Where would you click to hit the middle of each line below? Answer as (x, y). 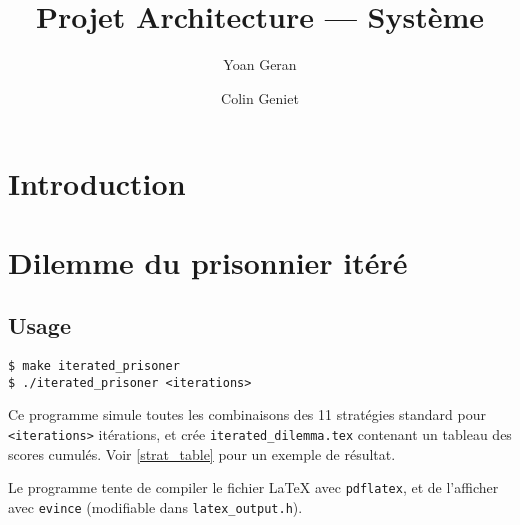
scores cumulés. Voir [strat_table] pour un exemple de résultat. (202, 453)
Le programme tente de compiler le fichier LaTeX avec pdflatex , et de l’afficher (253, 487)
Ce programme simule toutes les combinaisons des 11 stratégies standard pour (247, 414)
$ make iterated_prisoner (94, 366)
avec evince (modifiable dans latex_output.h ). (155, 506)
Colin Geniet (260, 97)
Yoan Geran (260, 64)
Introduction (97, 183)
